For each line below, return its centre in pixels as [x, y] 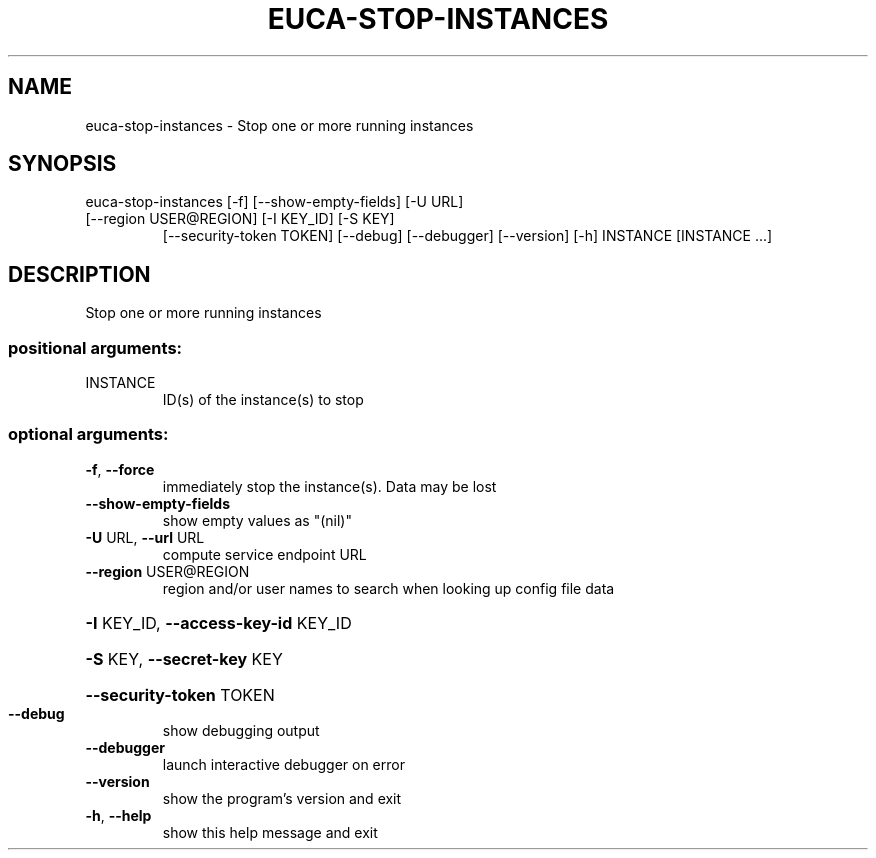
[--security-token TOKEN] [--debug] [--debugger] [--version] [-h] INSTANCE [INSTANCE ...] [467, 236]
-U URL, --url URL [145, 537]
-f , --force [120, 469]
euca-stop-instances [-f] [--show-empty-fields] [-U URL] [274, 202]
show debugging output [241, 730]
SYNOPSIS [62, 164]
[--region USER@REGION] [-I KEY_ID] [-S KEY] [240, 219]
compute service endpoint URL [264, 554]
